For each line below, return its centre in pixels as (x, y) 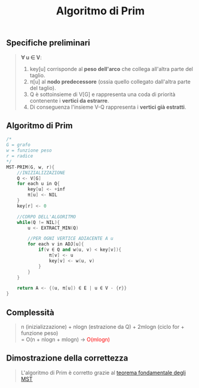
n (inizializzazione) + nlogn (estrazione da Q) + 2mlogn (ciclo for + (102, 327)
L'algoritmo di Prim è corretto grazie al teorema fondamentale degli (103, 372)
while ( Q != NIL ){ (39, 222)
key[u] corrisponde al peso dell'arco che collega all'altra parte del (111, 69)
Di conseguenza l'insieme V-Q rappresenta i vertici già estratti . (108, 107)
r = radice (20, 156)
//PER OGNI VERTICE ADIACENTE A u (71, 239)
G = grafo (19, 145)
